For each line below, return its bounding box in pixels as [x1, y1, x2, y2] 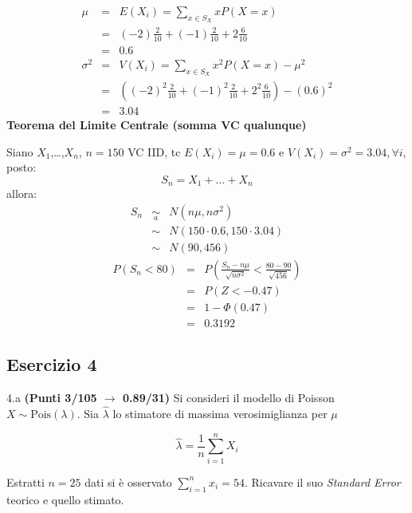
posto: [6, 159, 37, 176]
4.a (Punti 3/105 [6, 389, 97, 406]
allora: [6, 185, 37, 202]
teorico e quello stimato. [6, 491, 124, 507]
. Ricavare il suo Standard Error [244, 473, 401, 490]
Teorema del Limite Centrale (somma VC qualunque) [6, 116, 307, 133]
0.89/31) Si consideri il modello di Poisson [123, 389, 335, 406]
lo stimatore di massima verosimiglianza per [112, 405, 328, 422]
